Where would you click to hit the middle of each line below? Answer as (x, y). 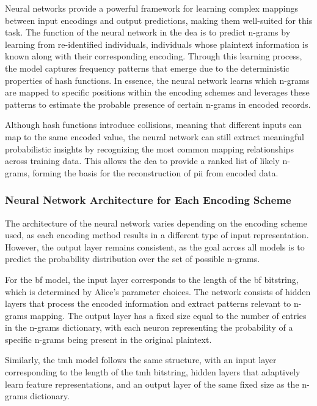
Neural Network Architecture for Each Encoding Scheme (148, 200)
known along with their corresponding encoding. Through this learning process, (154, 56)
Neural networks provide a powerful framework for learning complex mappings (151, 8)
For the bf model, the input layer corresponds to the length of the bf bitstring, (152, 279)
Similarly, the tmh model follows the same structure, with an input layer (141, 360)
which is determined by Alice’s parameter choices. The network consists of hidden (158, 291)
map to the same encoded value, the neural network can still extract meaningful (155, 136)
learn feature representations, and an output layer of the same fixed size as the (152, 384)
